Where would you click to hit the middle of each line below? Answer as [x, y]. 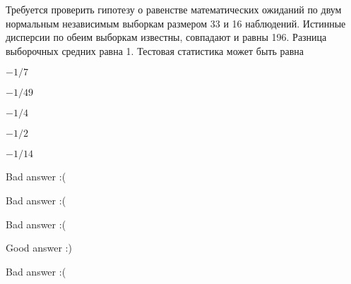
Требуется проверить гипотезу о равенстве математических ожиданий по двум [174, 9]
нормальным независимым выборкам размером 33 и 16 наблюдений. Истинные [176, 23]
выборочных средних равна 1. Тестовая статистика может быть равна [155, 50]
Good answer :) [39, 248]
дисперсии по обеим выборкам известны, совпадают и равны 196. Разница [166, 37]
